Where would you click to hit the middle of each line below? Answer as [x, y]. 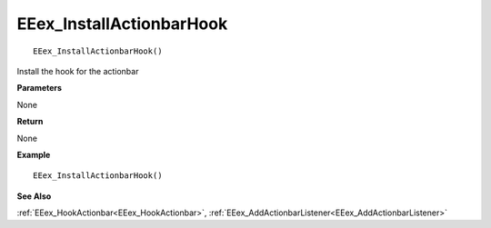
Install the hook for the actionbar [78, 71]
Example [34, 154]
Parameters [40, 88]
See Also [34, 196]
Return [30, 122]
